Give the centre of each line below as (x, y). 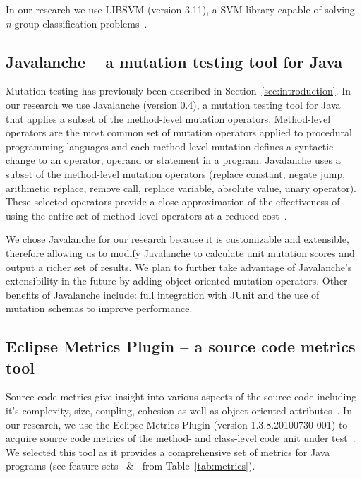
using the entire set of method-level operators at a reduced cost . (146, 215)
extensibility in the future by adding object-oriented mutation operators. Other (177, 281)
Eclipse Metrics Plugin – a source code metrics (181, 346)
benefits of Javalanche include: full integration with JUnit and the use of (163, 294)
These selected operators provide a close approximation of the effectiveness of (173, 202)
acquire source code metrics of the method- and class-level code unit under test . (181, 438)
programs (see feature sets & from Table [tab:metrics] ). (131, 466)
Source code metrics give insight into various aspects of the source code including (181, 396)
